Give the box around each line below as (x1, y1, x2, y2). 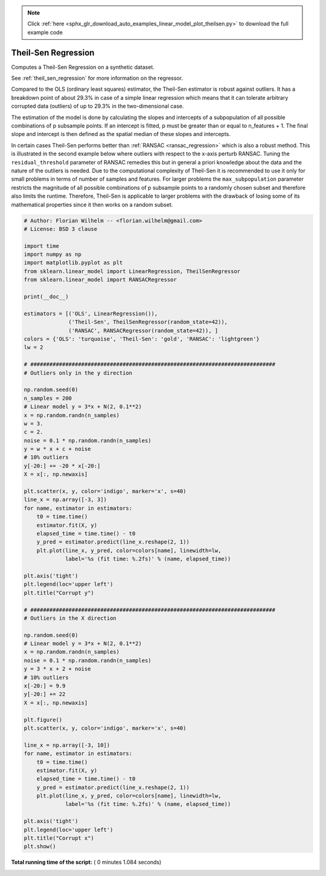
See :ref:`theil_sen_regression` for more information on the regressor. (11, 74, 184, 82)
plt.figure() (24, 716, 63, 723)
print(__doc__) (24, 293, 69, 300)
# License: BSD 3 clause (24, 225, 98, 232)
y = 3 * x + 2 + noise (24, 666, 91, 672)
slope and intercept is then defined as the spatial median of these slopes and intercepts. (11, 131, 231, 138)
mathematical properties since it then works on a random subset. (11, 201, 173, 208)
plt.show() (24, 843, 56, 850)
